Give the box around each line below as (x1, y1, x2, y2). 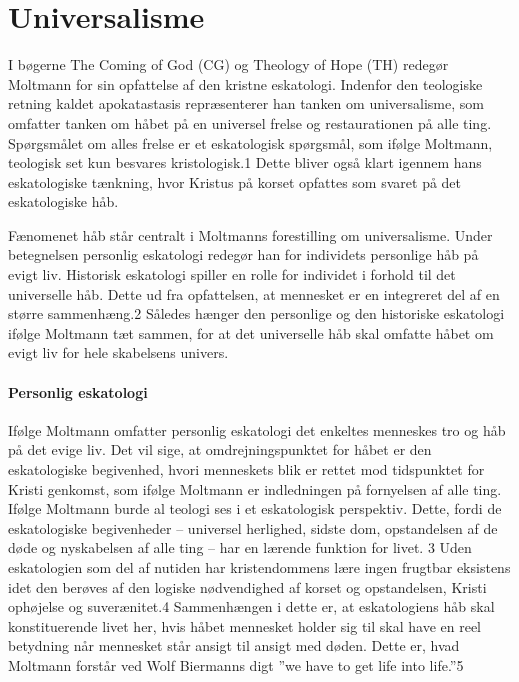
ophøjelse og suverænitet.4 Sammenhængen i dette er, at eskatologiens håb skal (8, 596, 495, 617)
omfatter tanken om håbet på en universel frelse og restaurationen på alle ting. (8, 112, 492, 133)
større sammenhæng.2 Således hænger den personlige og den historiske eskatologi (8, 303, 505, 324)
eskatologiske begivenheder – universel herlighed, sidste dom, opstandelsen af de (8, 517, 498, 538)
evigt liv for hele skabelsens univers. (8, 342, 229, 363)
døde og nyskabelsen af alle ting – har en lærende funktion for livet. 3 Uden (8, 537, 472, 558)
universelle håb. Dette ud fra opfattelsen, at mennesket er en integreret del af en (8, 283, 500, 304)
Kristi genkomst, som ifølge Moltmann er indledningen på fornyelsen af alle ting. (8, 478, 502, 499)
